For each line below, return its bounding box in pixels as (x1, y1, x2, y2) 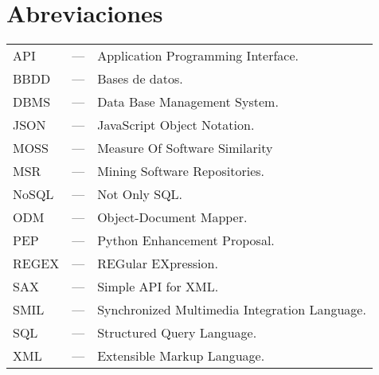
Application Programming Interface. (97, 46, 299, 65)
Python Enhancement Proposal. (97, 231, 275, 250)
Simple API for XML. (97, 277, 219, 296)
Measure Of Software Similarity (97, 139, 273, 158)
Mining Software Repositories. (97, 162, 264, 181)
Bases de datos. (97, 69, 183, 88)
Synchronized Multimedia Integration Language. (97, 300, 366, 319)
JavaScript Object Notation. (97, 115, 255, 135)
